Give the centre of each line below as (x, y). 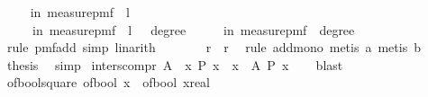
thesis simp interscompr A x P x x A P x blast (175, 64)
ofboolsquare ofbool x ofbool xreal (109, 82)
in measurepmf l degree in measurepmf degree (193, 29)
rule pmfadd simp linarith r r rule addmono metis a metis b (214, 47)
